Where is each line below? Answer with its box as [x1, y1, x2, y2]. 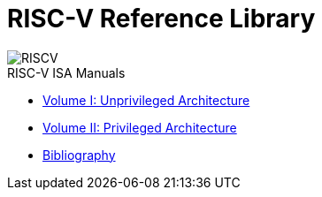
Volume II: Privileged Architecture [42, 119, 237, 135]
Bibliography [42, 147, 116, 163]
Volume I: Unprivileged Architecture [42, 92, 250, 108]
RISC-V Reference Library [7, 4, 316, 34]
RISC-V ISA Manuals [7, 64, 126, 80]
